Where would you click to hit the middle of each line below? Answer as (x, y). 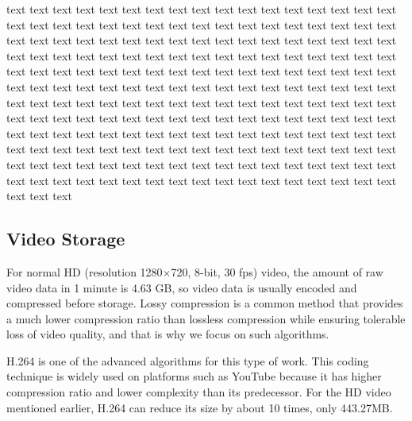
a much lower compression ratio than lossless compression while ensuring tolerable (206, 318)
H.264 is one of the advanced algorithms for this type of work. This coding (188, 360)
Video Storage (66, 239)
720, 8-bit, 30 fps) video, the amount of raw (277, 271)
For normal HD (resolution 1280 (85, 271)
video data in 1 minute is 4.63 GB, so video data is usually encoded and (182, 287)
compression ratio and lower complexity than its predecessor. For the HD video (199, 392)
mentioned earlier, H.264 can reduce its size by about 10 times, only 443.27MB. (200, 407)
